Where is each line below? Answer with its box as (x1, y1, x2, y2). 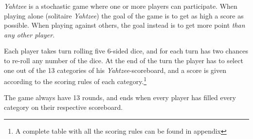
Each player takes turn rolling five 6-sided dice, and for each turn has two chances (4, 46, 248, 56)
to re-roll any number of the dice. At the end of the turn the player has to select (4, 55, 243, 65)
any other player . (4, 29, 55, 39)
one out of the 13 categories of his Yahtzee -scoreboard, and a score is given (4, 65, 226, 75)
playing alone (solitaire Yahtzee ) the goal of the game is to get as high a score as (4, 10, 244, 20)
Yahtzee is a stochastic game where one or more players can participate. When (4, 1, 237, 11)
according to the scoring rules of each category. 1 (4, 75, 147, 86)
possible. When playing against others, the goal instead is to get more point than (4, 20, 245, 30)
